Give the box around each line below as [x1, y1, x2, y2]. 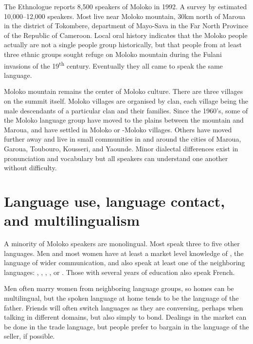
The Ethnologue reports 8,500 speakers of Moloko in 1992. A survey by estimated [4, 1, 247, 11]
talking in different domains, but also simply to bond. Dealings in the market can [4, 312, 247, 322]
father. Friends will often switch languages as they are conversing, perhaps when [4, 302, 243, 312]
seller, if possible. [4, 331, 55, 341]
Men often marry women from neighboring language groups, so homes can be [4, 283, 234, 293]
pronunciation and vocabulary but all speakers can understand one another [4, 153, 228, 163]
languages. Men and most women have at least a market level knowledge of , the [4, 248, 244, 258]
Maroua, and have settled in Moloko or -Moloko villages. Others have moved [4, 124, 232, 134]
